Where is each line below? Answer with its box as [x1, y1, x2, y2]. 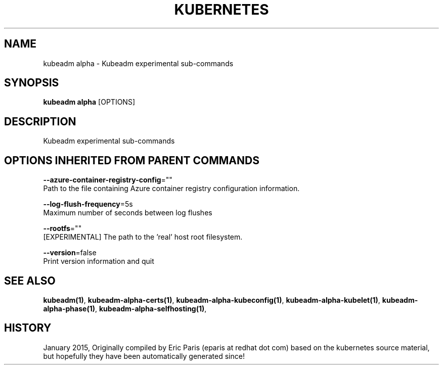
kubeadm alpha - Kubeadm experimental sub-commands [43, 59, 234, 68]
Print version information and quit [43, 257, 154, 266]
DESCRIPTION [4, 115, 76, 128]
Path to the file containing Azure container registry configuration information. [43, 184, 300, 193]
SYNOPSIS [4, 76, 59, 89]
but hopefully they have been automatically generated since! [43, 351, 245, 360]
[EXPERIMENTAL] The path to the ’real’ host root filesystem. [43, 233, 243, 242]
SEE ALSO [4, 274, 56, 287]
